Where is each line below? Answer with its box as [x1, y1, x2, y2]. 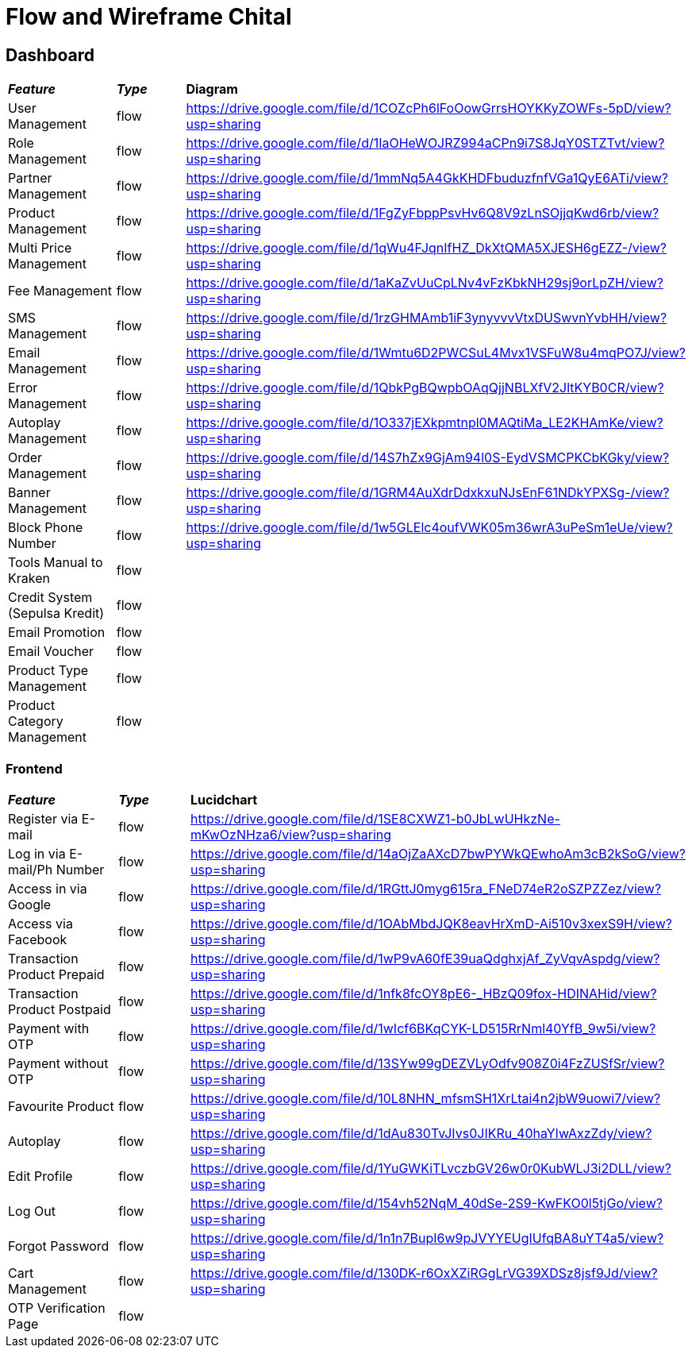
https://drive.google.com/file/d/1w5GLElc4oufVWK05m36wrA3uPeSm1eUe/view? [186, 519, 673, 536]
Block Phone [8, 519, 83, 536]
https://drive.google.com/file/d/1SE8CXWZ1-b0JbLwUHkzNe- [190, 810, 560, 827]
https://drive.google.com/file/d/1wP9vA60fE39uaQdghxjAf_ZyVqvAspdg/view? [190, 950, 660, 966]
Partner [8, 170, 52, 187]
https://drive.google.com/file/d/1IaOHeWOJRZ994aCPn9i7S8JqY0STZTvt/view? [186, 135, 665, 152]
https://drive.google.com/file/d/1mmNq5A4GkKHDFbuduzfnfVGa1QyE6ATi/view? [186, 170, 668, 187]
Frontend [6, 760, 63, 777]
